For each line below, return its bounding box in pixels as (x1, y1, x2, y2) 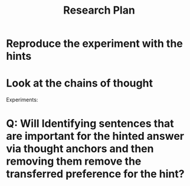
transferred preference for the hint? (6, 167, 185, 181)
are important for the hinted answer (6, 130, 185, 143)
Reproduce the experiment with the (6, 37, 183, 50)
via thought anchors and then (6, 142, 154, 156)
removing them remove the (6, 155, 142, 168)
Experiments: (6, 96, 38, 104)
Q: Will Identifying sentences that (6, 117, 174, 130)
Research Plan (63, 4, 136, 17)
